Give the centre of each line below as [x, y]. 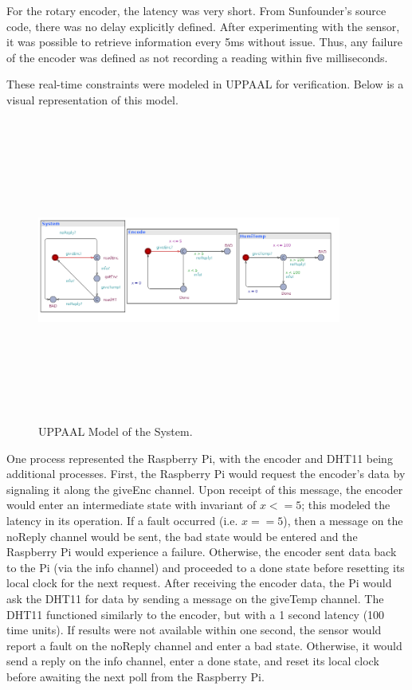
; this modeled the [346, 505]
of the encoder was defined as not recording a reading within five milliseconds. [197, 57]
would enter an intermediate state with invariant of [131, 505]
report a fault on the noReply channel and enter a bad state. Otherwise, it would [204, 645]
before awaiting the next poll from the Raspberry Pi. [135, 676]
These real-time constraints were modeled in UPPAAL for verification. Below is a [205, 84]
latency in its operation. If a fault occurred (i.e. [122, 521]
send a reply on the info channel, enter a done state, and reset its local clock [193, 661]
